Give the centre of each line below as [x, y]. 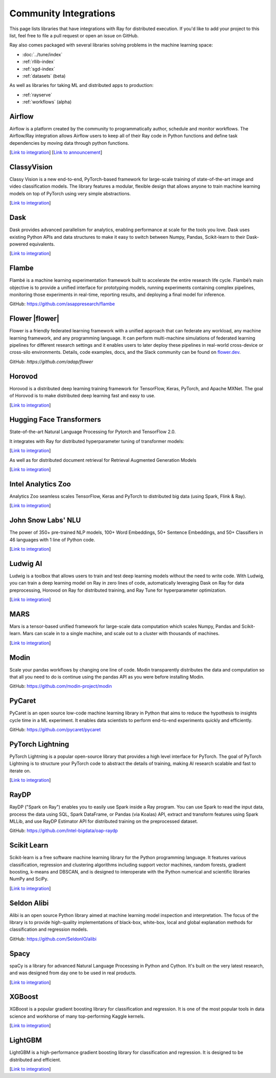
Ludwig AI [26, 563]
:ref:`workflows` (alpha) [47, 102]
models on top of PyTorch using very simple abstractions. [70, 193]
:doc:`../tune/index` [42, 54]
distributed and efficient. [35, 1060]
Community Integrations [62, 13]
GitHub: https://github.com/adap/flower [51, 362]
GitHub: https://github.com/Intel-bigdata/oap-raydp [64, 830]
